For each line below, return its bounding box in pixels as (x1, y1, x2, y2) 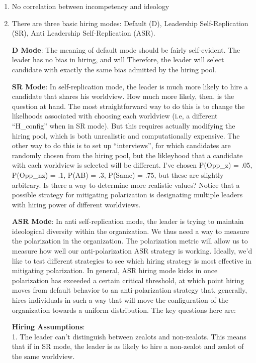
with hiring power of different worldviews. (12, 199, 141, 209)
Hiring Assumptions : (12, 321, 85, 332)
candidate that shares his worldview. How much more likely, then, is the (12, 91, 234, 101)
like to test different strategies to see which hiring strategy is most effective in (12, 255, 252, 266)
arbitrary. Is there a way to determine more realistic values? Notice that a (12, 179, 240, 190)
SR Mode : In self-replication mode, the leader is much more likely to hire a (12, 81, 248, 91)
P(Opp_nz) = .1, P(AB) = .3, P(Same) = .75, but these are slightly (12, 169, 224, 180)
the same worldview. (12, 351, 75, 361)
